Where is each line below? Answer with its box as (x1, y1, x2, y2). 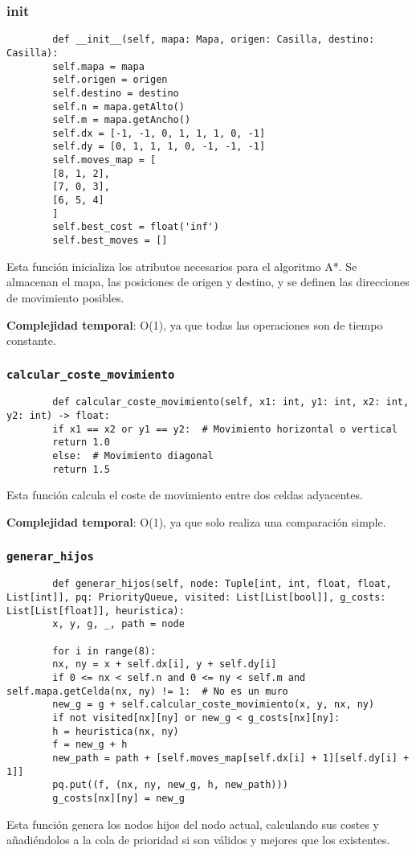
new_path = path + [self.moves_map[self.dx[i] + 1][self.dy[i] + (52, 752, 410, 764)
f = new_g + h (52, 739, 128, 751)
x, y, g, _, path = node (52, 618, 185, 630)
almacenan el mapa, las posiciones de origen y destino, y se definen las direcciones (6, 273, 410, 290)
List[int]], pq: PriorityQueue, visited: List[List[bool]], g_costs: (6, 592, 386, 604)
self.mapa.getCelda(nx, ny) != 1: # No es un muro (6, 685, 288, 697)
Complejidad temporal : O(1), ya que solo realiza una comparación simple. (6, 514, 386, 530)
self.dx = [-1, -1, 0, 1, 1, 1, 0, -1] (52, 127, 266, 139)
